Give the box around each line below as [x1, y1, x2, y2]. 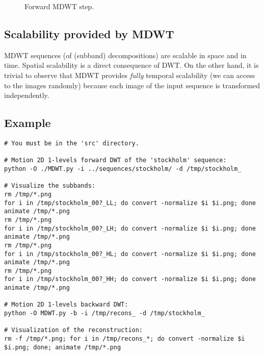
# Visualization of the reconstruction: [4, 326, 143, 334]
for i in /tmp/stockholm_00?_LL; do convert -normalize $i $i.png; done [4, 199, 256, 207]
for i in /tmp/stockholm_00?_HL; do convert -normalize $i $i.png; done [4, 250, 256, 258]
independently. [4, 90, 49, 100]
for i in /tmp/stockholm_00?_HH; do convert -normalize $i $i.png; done [4, 275, 256, 283]
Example [4, 115, 51, 131]
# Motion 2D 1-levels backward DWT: [4, 301, 128, 309]
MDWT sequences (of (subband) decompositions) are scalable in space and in [4, 49, 247, 60]
